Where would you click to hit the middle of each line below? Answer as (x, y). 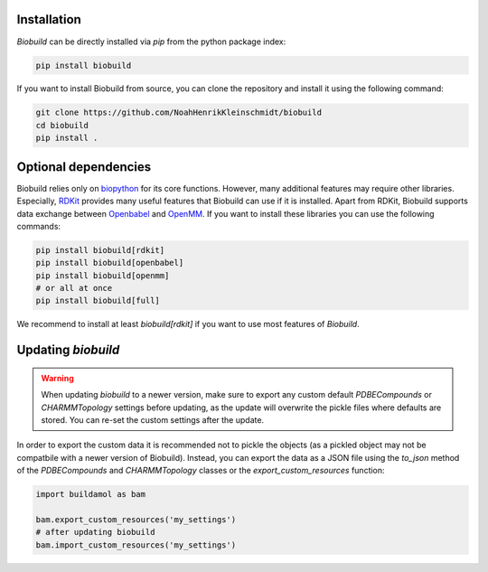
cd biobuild (62, 125)
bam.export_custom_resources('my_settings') (136, 519)
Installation (49, 19)
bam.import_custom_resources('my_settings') (136, 545)
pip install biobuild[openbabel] (110, 263)
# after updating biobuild (95, 532)
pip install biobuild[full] (98, 301)
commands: (39, 226)
